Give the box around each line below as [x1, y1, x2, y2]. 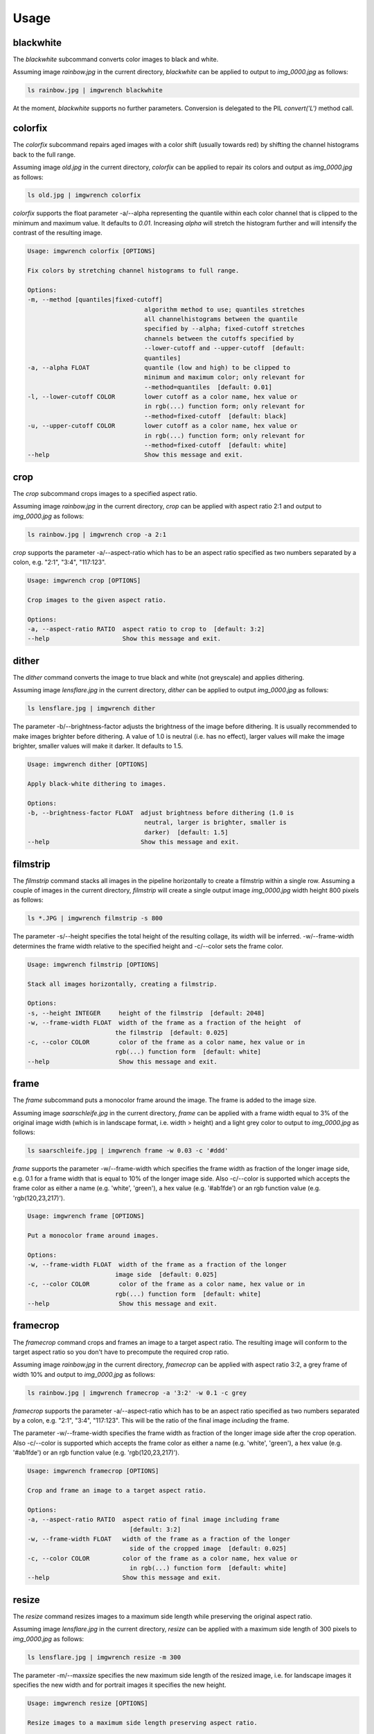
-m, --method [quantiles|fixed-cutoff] [27, 295, 163, 304]
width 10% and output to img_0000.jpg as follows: [12, 1370, 156, 1378]
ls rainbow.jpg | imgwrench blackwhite [27, 87, 163, 94]
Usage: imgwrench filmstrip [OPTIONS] [27, 961, 159, 968]
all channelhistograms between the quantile [144, 315, 298, 323]
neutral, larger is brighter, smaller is [144, 818, 287, 827]
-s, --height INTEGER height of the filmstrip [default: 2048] [27, 1009, 265, 1017]
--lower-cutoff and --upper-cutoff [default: [144, 344, 305, 352]
